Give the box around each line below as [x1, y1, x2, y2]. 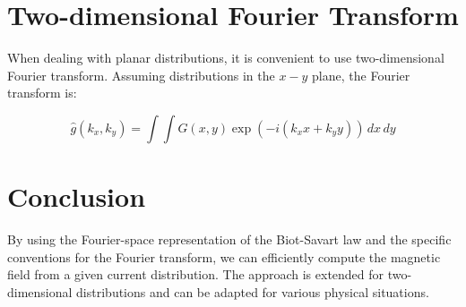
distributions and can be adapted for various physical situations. [76, 282, 429, 301]
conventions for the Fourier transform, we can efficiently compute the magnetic [7, 247, 441, 266]
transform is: [7, 83, 77, 102]
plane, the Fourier [312, 65, 410, 84]
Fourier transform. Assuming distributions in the [7, 65, 275, 84]
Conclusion [7, 178, 146, 215]
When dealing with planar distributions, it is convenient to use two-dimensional [7, 48, 444, 67]
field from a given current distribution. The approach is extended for [7, 265, 384, 284]
